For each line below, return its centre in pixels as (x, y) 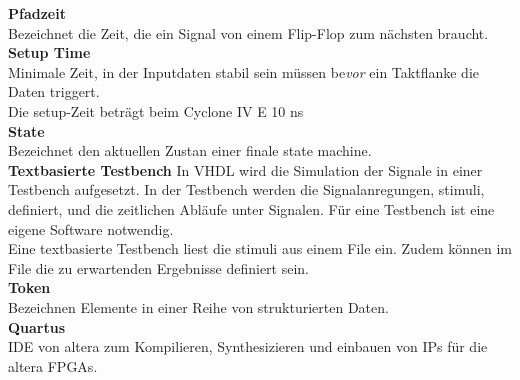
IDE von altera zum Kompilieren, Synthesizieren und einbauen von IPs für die (248, 346)
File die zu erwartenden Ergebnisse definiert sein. (158, 267)
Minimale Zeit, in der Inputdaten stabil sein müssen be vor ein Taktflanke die (243, 71)
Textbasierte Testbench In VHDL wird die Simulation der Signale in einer (245, 169)
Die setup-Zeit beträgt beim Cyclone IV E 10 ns (156, 110)
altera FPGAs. (53, 365)
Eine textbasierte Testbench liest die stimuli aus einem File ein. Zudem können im (260, 248)
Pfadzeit (37, 13)
